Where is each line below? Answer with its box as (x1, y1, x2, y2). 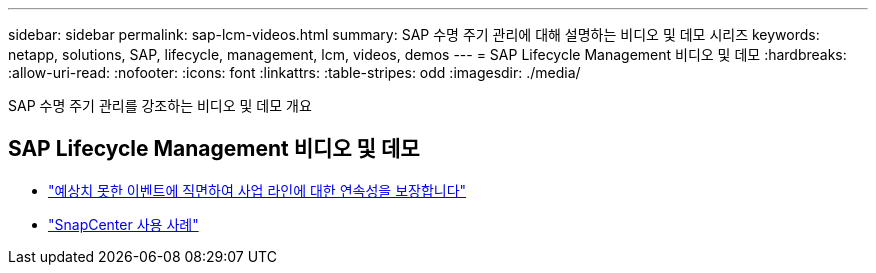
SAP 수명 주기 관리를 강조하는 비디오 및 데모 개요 (8, 97, 312, 114)
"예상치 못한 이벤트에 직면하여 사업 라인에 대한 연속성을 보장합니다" (48, 181, 467, 199)
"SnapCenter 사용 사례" (48, 215, 199, 233)
